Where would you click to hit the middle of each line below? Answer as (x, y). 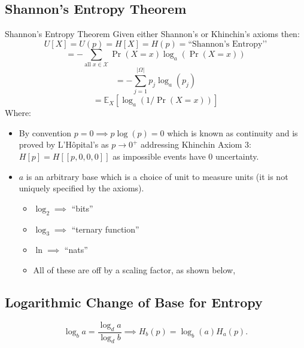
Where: (18, 113)
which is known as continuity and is (232, 132)
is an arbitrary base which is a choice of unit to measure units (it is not (157, 176)
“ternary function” (105, 229)
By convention (45, 132)
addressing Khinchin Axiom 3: (196, 144)
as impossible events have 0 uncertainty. (186, 156)
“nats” (76, 250)
